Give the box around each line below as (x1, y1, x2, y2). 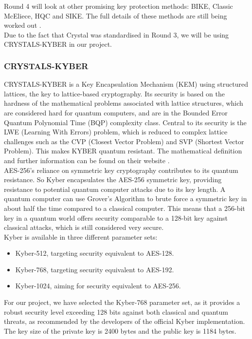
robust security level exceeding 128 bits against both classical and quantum (4, 306, 228, 317)
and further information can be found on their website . (4, 155, 170, 165)
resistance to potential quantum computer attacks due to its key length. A (4, 184, 226, 194)
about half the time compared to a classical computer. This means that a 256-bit (4, 203, 245, 213)
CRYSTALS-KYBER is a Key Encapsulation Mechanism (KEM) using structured (4, 79, 248, 89)
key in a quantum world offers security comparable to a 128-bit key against (4, 212, 228, 223)
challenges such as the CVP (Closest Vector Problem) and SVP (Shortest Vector (4, 136, 244, 146)
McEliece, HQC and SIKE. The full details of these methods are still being (4, 10, 227, 20)
